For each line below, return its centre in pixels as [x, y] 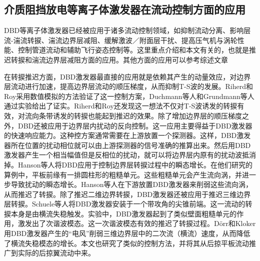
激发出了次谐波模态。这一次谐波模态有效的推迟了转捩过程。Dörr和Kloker [137, 223]
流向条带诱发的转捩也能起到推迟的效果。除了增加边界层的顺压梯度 [133, 115]
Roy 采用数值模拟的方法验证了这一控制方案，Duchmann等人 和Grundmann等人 [129, 96]
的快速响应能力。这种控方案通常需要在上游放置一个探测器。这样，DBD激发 [127, 135]
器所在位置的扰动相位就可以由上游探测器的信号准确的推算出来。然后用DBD [127, 145]
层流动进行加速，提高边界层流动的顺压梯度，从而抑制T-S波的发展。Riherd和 [129, 86]
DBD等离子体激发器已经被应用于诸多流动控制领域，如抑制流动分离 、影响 [124, 30]
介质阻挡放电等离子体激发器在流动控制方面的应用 [125, 9]
